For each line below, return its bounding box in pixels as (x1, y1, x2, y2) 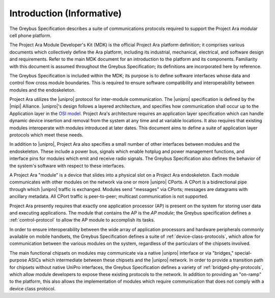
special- (234, 250, 252, 256)
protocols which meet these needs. (9, 132, 84, 138)
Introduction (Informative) (9, 8, 122, 19)
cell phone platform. (9, 32, 52, 38)
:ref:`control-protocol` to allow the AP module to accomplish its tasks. (9, 217, 155, 223)
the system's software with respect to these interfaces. (9, 162, 125, 169)
